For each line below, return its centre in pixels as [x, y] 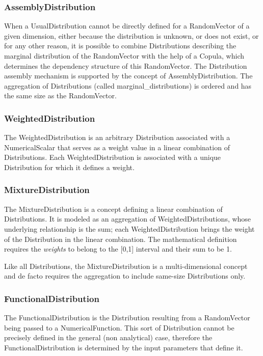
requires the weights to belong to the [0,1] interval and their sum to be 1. [118, 249]
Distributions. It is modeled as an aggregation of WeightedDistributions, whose [128, 219]
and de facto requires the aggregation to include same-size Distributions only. [125, 276]
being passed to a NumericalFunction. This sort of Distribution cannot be [119, 327]
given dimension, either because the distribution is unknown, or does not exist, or [131, 35]
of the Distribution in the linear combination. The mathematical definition [121, 239]
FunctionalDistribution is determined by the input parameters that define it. [124, 347]
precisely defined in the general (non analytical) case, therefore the [108, 337]
